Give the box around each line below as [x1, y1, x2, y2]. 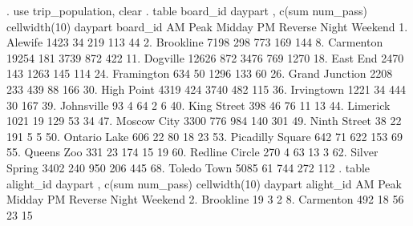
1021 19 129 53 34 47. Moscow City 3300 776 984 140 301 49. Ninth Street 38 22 [6, 112, 402, 129]
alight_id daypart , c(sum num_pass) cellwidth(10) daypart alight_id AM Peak [6, 175, 402, 192]
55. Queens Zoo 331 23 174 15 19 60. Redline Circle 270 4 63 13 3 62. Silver [6, 143, 379, 160]
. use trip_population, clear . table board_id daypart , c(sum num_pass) [6, 2, 368, 18]
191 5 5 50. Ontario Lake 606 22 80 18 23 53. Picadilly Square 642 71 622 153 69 [6, 127, 403, 144]
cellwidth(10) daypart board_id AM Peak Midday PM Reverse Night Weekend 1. [6, 18, 408, 34]
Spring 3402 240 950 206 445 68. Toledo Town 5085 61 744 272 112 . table [6, 159, 370, 176]
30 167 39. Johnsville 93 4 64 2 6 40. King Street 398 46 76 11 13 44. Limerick [6, 96, 391, 113]
